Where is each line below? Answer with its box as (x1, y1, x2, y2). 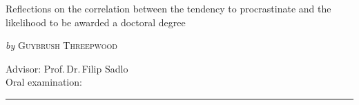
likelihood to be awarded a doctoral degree (6, 15, 186, 29)
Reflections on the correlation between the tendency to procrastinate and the (6, 1, 331, 15)
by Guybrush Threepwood (6, 38, 117, 52)
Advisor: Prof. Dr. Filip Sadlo (6, 61, 128, 75)
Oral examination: (6, 75, 82, 89)
